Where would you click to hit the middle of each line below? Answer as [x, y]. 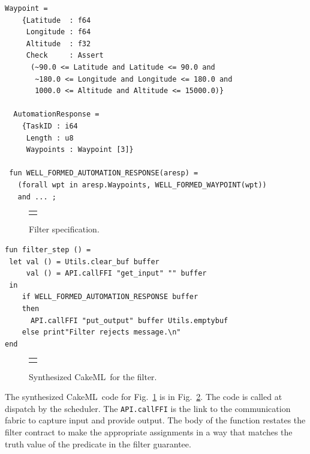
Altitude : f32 [58, 44]
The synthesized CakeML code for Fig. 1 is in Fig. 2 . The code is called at [144, 397]
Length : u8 [50, 138]
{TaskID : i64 [50, 126]
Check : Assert [65, 56]
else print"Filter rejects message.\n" [101, 332]
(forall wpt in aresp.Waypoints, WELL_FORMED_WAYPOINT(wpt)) [142, 185]
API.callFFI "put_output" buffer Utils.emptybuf [129, 320]
